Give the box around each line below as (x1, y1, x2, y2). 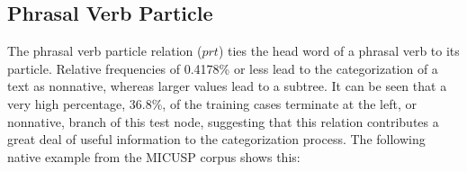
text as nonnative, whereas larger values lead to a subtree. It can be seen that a (7, 77, 447, 95)
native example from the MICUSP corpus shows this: (7, 147, 301, 166)
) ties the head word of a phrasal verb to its (218, 41, 460, 60)
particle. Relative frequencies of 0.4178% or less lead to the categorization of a (7, 59, 438, 77)
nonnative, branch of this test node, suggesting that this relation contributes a (7, 112, 439, 131)
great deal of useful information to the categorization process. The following (7, 130, 426, 149)
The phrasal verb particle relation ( (7, 41, 202, 60)
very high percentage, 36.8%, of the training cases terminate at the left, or (7, 94, 417, 113)
